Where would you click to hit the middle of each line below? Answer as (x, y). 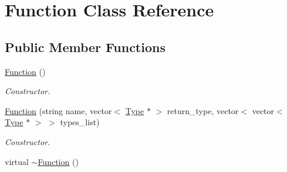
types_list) (80, 122)
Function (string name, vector (58, 110)
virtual (17, 161)
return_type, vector (203, 110)
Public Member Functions (85, 47)
